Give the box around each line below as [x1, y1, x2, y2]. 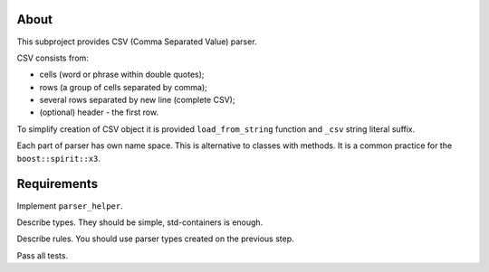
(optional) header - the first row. [39, 107, 158, 117]
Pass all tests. [16, 249, 68, 261]
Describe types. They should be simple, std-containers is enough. [16, 217, 264, 228]
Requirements [16, 176, 99, 192]
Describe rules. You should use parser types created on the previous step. [16, 233, 294, 244]
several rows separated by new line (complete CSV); [39, 95, 235, 106]
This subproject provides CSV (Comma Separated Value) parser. [16, 36, 257, 47]
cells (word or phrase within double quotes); [39, 69, 205, 80]
